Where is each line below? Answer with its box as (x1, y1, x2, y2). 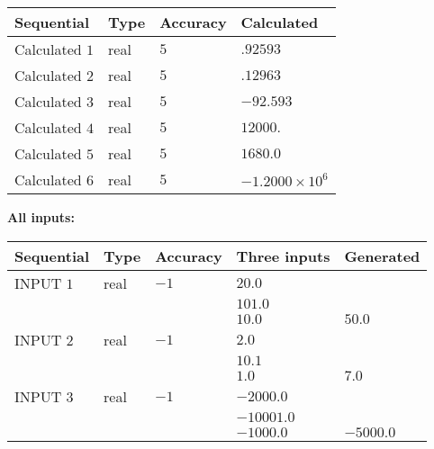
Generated (344, 245, 420, 266)
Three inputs (236, 245, 330, 266)
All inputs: (7, 208, 75, 226)
